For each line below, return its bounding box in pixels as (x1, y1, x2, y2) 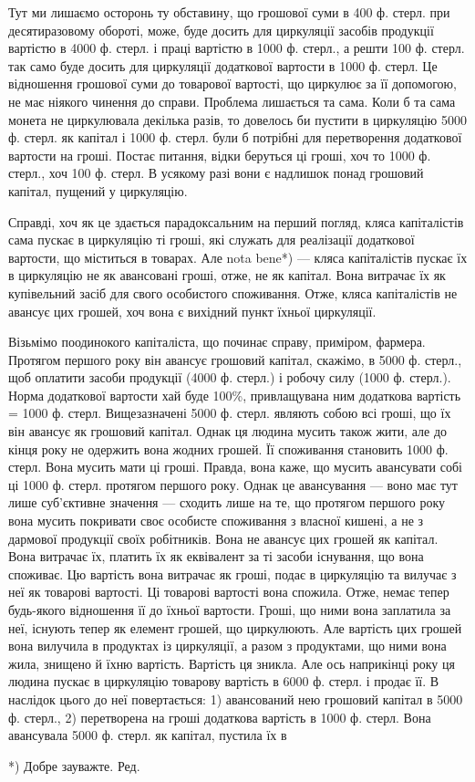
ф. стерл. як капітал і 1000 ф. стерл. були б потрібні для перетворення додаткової (8, 128, 462, 147)
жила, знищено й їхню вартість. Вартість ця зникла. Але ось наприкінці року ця (8, 653, 455, 673)
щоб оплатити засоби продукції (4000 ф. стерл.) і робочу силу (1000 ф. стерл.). (8, 368, 451, 387)
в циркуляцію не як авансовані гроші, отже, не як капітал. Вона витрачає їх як (8, 266, 446, 285)
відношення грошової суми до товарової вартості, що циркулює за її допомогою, (8, 74, 457, 93)
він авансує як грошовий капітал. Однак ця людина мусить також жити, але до (8, 422, 448, 441)
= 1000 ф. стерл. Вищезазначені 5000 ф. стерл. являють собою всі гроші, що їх (8, 403, 451, 422)
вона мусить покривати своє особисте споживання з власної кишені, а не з (8, 511, 424, 530)
